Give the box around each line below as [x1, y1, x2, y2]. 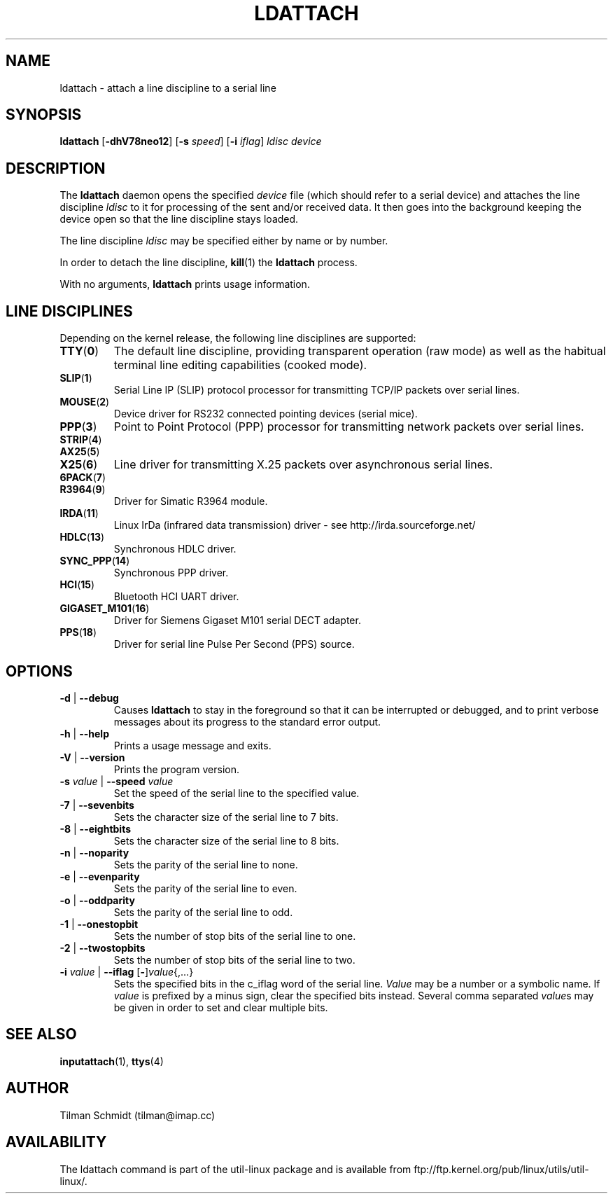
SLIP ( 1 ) [59, 372, 92, 384]
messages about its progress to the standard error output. [113, 715, 381, 728]
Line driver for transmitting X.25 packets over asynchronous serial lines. [113, 457, 493, 472]
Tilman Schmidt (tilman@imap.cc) [59, 1109, 216, 1121]
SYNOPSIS [6, 106, 82, 124]
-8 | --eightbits [59, 822, 132, 835]
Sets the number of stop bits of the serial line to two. [113, 953, 355, 966]
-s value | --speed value [59, 775, 174, 787]
